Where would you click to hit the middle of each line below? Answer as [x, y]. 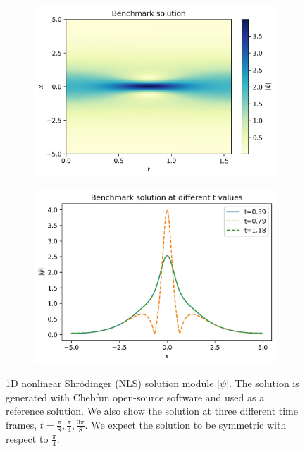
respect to [27, 438]
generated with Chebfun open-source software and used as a [135, 397]
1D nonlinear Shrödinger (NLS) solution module [110, 383]
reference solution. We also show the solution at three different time [152, 411]
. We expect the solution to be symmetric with [186, 424]
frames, [21, 424]
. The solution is [264, 383]
